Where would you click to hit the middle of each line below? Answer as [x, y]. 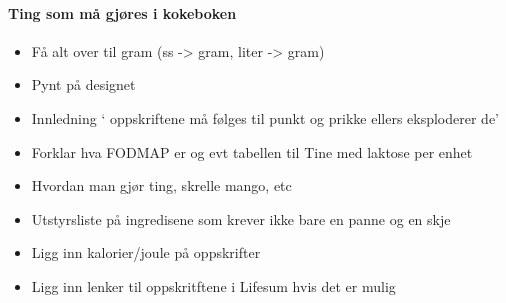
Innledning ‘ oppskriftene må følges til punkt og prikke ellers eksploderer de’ [265, 117]
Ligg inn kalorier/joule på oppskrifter [146, 252]
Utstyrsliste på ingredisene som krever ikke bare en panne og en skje [241, 218]
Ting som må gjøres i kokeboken [122, 12]
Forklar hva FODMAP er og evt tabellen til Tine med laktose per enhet [252, 151]
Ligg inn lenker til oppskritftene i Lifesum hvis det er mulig [213, 285]
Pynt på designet [83, 84]
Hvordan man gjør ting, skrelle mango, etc [161, 185]
